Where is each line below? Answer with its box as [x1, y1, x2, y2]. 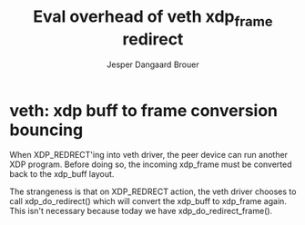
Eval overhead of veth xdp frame [33, 6, 273, 30]
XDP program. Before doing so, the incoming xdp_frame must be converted [9, 159, 293, 170]
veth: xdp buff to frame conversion [9, 100, 279, 121]
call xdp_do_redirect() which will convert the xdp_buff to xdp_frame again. [9, 196, 287, 207]
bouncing [9, 120, 84, 140]
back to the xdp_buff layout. [9, 169, 115, 180]
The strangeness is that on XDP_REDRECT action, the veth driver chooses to [9, 186, 297, 197]
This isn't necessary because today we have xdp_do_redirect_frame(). [9, 206, 273, 217]
